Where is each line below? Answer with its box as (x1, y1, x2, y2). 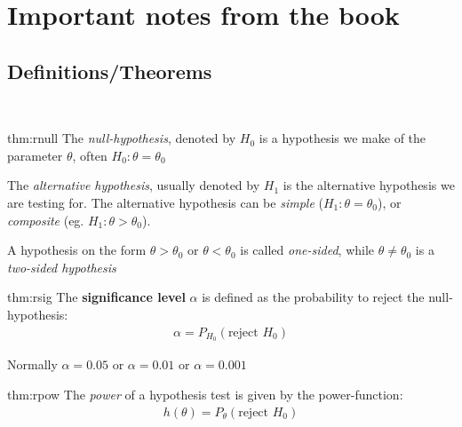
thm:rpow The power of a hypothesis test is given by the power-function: (7, 385, 403, 403)
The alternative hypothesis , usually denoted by (7, 176, 260, 194)
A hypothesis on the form (7, 241, 147, 259)
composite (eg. (7, 210, 84, 229)
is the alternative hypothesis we (283, 176, 455, 194)
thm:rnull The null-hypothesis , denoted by (7, 129, 236, 147)
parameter (7, 146, 63, 164)
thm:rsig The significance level (7, 288, 186, 306)
